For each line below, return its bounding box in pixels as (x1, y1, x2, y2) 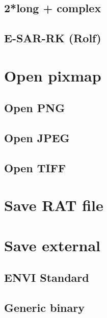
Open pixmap (4, 65, 101, 86)
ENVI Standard (4, 270, 89, 285)
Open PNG (4, 100, 65, 116)
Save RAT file (4, 195, 103, 216)
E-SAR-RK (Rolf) (4, 30, 101, 46)
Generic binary (4, 300, 85, 315)
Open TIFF (4, 160, 66, 175)
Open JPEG (4, 130, 70, 146)
